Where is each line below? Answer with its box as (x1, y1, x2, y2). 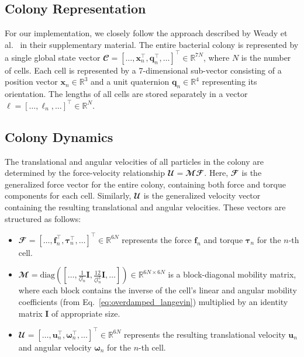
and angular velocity (18, 341, 92, 353)
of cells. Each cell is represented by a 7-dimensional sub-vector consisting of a (5, 64, 282, 76)
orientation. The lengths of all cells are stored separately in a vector (5, 88, 248, 100)
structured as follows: (5, 212, 81, 224)
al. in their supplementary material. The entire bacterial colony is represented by (5, 38, 299, 50)
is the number (241, 51, 291, 63)
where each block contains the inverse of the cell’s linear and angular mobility (18, 284, 297, 296)
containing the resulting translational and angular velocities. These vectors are (5, 201, 286, 213)
